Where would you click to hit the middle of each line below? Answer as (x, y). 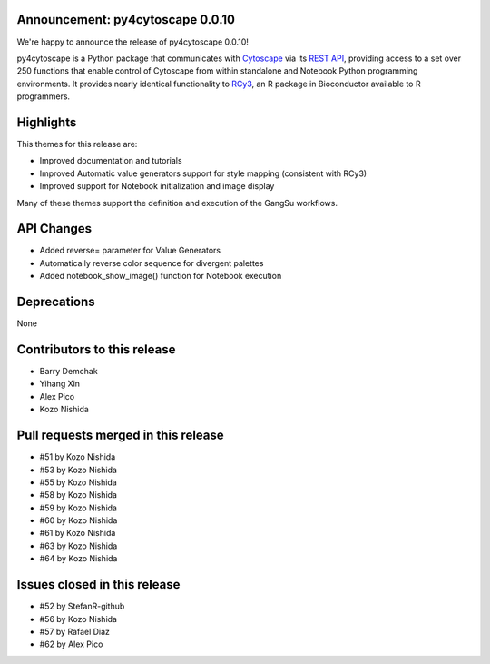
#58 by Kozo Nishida (78, 495)
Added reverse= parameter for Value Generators (130, 251)
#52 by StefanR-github (82, 606)
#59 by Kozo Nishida (78, 508)
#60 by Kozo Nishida (78, 520)
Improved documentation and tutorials (111, 161)
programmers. (44, 96)
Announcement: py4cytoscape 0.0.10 (126, 20)
